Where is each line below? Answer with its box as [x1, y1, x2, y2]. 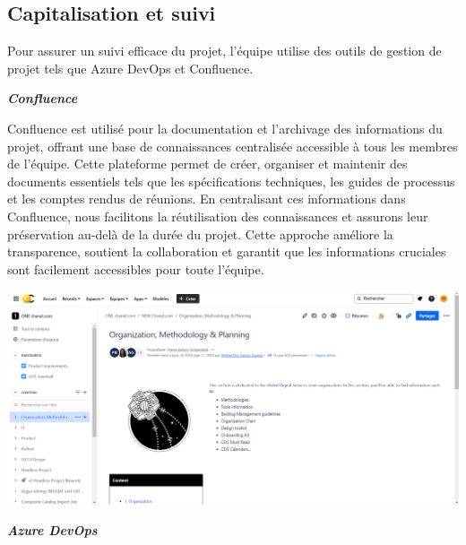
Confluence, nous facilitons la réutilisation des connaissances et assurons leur [7, 206, 428, 225]
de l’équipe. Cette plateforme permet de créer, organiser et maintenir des [7, 154, 408, 173]
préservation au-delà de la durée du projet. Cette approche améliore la [7, 224, 393, 243]
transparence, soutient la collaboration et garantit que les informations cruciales [7, 242, 446, 261]
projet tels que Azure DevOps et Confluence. [7, 58, 254, 77]
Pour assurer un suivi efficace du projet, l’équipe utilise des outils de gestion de [7, 41, 442, 60]
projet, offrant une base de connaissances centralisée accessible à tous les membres [7, 136, 458, 155]
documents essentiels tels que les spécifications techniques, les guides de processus [7, 171, 455, 190]
